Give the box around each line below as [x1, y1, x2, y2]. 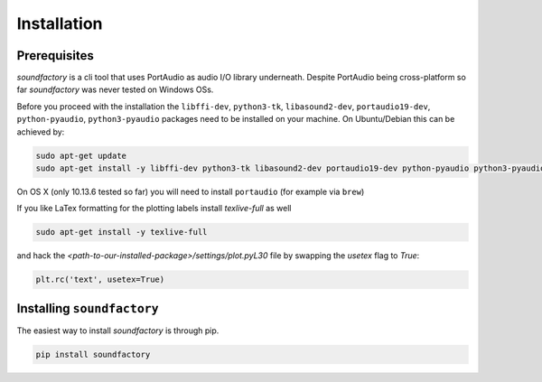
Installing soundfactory [16, 301, 159, 316]
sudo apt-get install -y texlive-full [35, 227, 208, 238]
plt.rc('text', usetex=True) [35, 275, 165, 284]
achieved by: [16, 126, 65, 137]
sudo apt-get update [35, 150, 126, 161]
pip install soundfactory [35, 349, 151, 359]
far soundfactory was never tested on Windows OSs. [16, 84, 214, 95]
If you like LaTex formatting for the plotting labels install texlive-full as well [16, 203, 292, 214]
